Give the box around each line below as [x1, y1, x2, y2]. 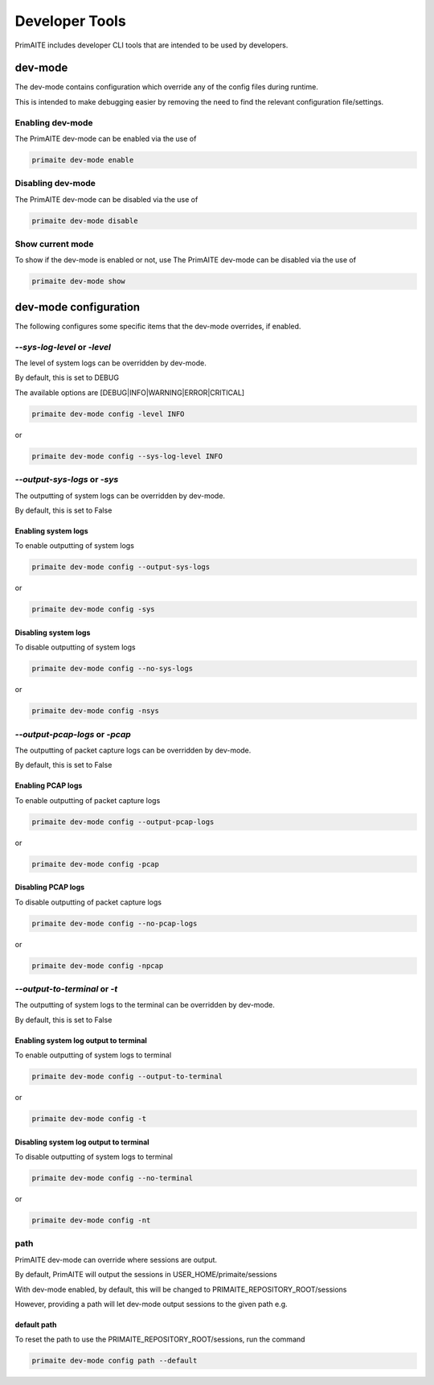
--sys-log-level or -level [14, 341, 112, 352]
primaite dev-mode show [31, 277, 126, 286]
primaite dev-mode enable [31, 155, 134, 164]
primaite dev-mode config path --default [31, 1356, 198, 1366]
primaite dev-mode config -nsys [31, 707, 160, 715]
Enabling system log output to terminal [14, 1035, 148, 1045]
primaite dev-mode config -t [31, 1115, 147, 1123]
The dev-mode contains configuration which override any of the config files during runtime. [14, 82, 319, 92]
